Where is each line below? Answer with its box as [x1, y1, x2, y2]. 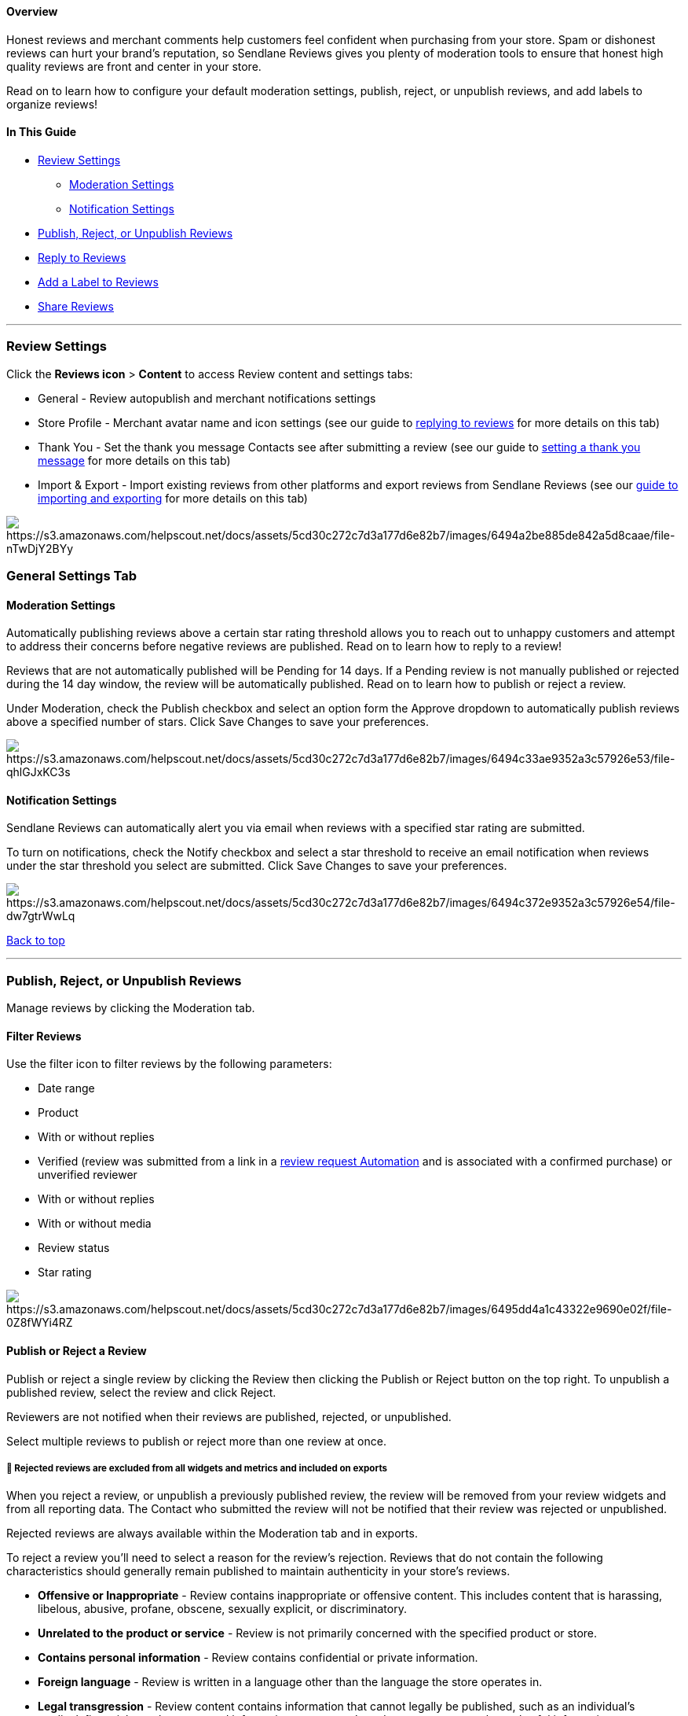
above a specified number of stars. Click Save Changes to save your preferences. [6, 715, 430, 729]
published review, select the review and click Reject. [6, 1385, 276, 1399]
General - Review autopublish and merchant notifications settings [38, 391, 376, 405]
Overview [6, 5, 58, 18]
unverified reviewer [38, 1168, 137, 1182]
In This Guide [6, 125, 77, 139]
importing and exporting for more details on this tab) [38, 491, 308, 505]
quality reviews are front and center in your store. [6, 59, 262, 73]
